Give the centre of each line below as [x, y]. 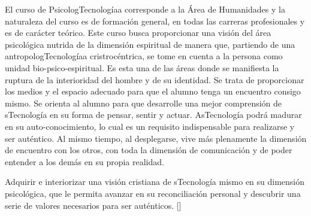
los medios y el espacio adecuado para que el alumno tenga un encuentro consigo [153, 91]
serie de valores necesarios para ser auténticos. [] [93, 205]
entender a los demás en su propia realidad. [84, 161]
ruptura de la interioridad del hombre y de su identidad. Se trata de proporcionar [155, 79]
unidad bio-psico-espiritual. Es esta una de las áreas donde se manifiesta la [142, 67]
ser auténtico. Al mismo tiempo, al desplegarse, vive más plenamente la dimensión [156, 138]
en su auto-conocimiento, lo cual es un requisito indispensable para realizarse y [150, 126]
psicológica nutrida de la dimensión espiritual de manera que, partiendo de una [150, 44]
